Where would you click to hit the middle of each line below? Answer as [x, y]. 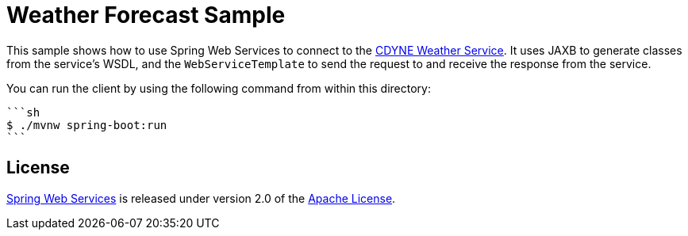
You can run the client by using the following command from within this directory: [219, 88]
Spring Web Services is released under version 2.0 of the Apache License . [201, 198]
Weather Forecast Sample [146, 15]
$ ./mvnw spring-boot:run [87, 125]
